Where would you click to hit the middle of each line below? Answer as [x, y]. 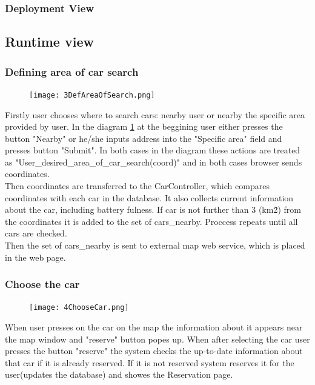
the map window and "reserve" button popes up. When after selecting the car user [157, 339]
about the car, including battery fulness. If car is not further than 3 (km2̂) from [153, 209]
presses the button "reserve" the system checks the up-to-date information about [154, 351]
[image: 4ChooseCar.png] [79, 308]
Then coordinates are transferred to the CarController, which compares [137, 186]
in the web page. [35, 257]
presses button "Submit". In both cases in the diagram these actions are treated [153, 150]
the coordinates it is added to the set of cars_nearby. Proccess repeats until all [151, 221]
